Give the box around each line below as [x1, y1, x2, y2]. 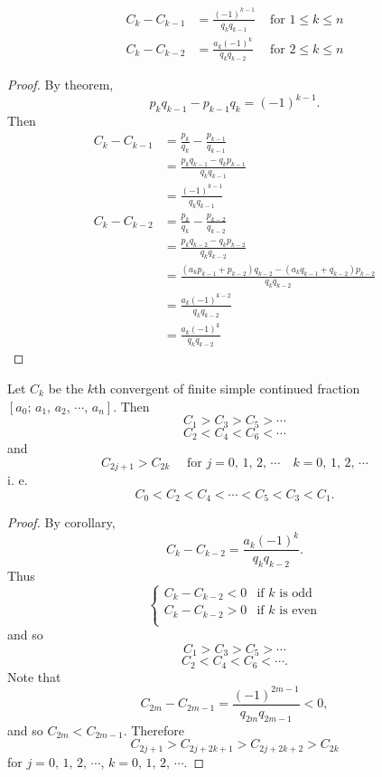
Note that [7, 667, 61, 686]
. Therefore [123, 720, 185, 739]
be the [48, 378, 84, 397]
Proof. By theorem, [7, 75, 114, 94]
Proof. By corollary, [7, 513, 116, 532]
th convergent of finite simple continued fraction [94, 378, 360, 397]
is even [279, 604, 317, 618]
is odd [279, 586, 312, 600]
